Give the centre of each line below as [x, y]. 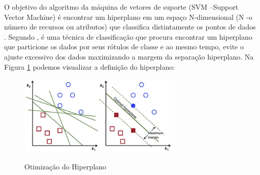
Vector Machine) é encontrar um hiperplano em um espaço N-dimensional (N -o [128, 17]
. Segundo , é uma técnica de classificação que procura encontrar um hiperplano [128, 36]
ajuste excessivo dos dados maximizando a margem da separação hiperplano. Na [129, 56]
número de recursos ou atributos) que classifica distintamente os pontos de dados [130, 27]
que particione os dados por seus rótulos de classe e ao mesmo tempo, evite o [124, 47]
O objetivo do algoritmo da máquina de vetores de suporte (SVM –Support [121, 7]
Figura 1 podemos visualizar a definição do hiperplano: [90, 66]
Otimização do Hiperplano [66, 166]
